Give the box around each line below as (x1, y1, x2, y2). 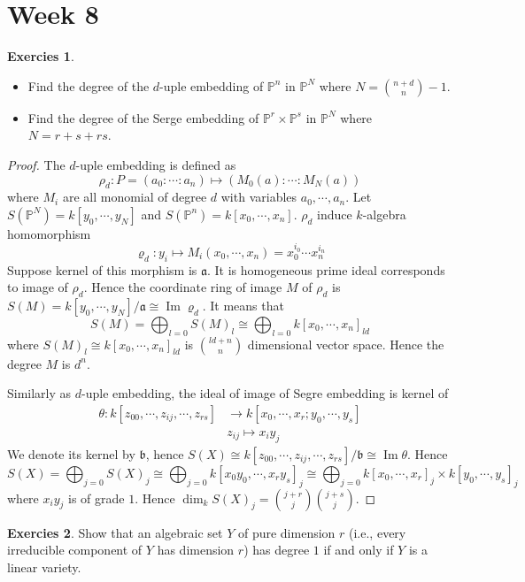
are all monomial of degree (62, 188, 207, 206)
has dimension (157, 540, 235, 559)
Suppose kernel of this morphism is (7, 260, 197, 279)
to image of (7, 278, 68, 296)
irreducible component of (7, 540, 143, 559)
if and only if (323, 540, 394, 559)
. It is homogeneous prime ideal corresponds (206, 260, 445, 279)
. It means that (202, 295, 284, 314)
